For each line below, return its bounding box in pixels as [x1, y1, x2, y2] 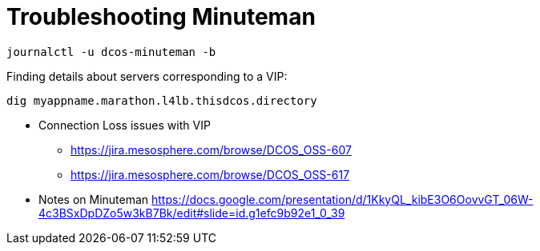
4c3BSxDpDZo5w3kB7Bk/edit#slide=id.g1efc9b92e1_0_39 [38, 205, 345, 220]
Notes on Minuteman [38, 192, 149, 206]
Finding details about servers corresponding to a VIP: [6, 69, 288, 83]
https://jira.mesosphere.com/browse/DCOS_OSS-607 [71, 142, 352, 157]
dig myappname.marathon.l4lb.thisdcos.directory [6, 94, 317, 107]
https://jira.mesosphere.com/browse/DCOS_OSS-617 [71, 167, 350, 181]
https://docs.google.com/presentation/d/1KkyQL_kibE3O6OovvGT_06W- [151, 192, 534, 206]
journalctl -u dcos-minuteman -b [6, 45, 216, 58]
